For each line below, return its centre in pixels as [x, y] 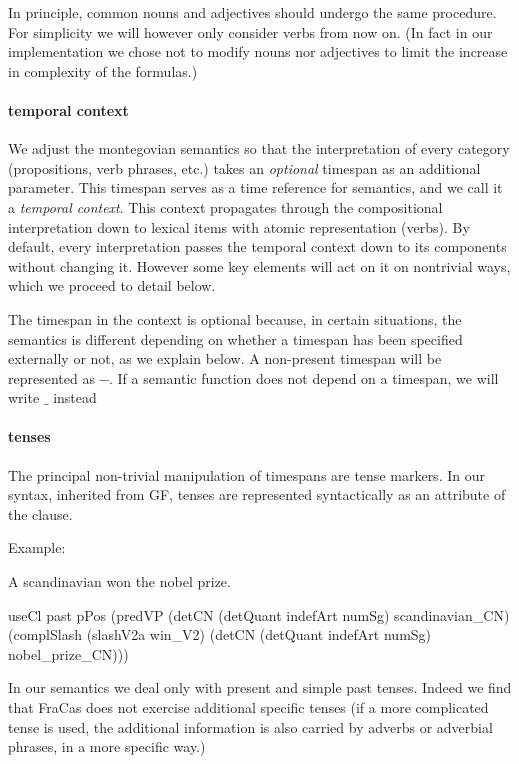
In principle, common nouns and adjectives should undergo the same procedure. [252, 12]
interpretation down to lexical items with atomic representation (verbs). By [239, 226]
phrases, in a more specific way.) [107, 746]
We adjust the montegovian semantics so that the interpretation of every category [259, 148]
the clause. [40, 513]
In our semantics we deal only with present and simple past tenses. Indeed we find [260, 687]
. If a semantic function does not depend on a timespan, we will [303, 377]
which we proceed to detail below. [112, 285]
